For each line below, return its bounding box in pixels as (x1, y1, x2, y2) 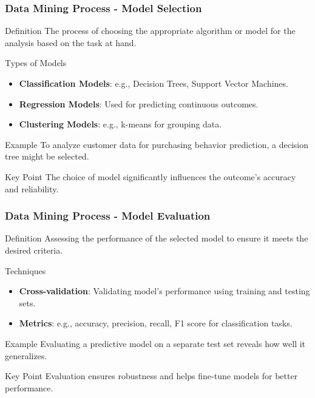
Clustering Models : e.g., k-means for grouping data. (19, 118, 222, 130)
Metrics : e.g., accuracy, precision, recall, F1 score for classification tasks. (19, 317, 293, 329)
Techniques (5, 264, 46, 277)
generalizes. (5, 349, 47, 362)
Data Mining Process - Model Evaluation (5, 208, 211, 223)
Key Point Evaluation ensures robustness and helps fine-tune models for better (5, 369, 298, 382)
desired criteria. (5, 243, 63, 256)
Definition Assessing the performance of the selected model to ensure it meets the (5, 232, 308, 245)
